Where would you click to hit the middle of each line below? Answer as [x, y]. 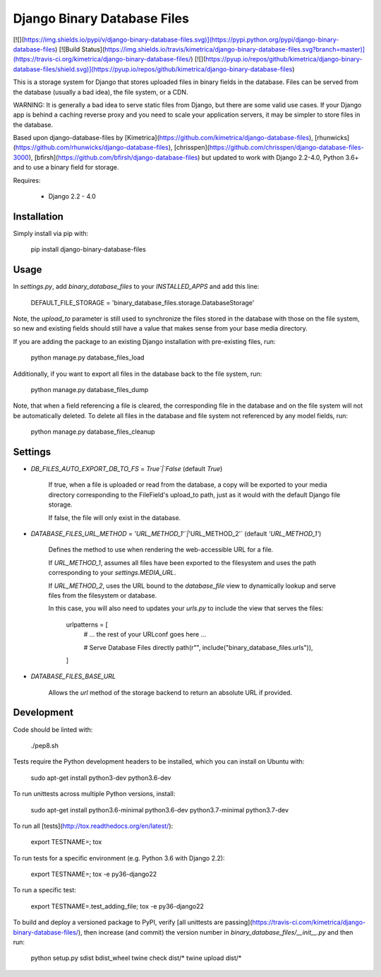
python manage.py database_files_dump [90, 389]
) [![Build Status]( [80, 49]
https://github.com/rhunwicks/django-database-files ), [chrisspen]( [112, 148]
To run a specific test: [45, 890]
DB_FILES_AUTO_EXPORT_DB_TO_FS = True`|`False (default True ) [127, 469]
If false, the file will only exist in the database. [115, 517]
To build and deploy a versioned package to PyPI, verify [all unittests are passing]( [133, 923]
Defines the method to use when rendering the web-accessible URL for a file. [161, 550]
